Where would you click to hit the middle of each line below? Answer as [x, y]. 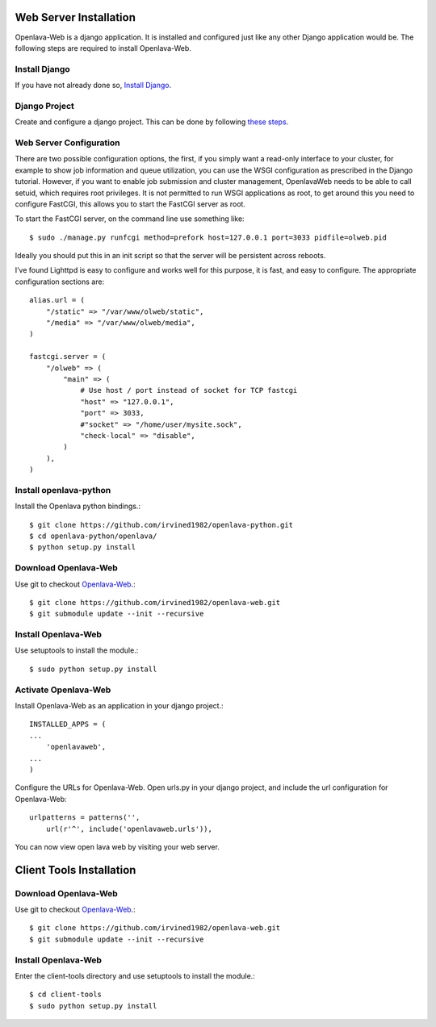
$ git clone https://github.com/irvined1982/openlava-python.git [161, 525]
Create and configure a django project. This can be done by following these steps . [152, 122]
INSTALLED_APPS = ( [68, 724]
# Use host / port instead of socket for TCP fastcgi [189, 390]
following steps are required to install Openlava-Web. [103, 48]
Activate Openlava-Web [63, 690]
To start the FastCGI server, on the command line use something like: [130, 219]
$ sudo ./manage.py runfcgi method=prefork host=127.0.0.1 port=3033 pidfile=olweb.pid [208, 237]
